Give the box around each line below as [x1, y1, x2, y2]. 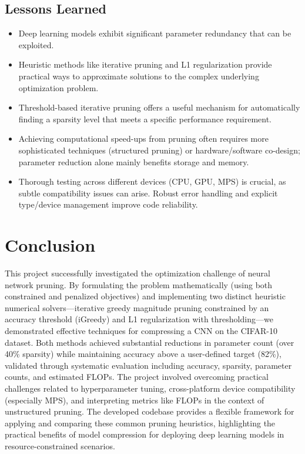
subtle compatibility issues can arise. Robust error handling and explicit [18, 186, 278, 199]
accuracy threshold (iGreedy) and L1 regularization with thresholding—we [5, 313, 273, 325]
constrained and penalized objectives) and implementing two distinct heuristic [5, 290, 286, 302]
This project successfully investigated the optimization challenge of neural [5, 267, 270, 279]
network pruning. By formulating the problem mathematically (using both [5, 278, 273, 291]
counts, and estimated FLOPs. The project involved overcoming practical [5, 370, 269, 383]
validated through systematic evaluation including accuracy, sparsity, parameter [5, 359, 292, 371]
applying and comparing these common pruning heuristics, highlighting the [5, 416, 276, 429]
